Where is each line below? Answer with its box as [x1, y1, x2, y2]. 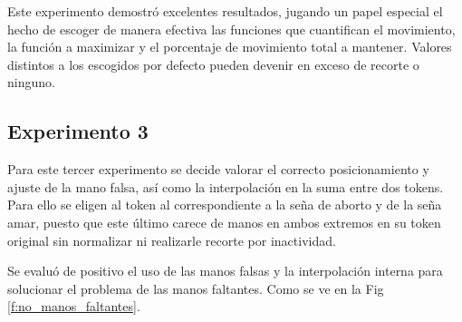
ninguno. [7, 73, 55, 92]
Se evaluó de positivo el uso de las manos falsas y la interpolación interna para [7, 261, 443, 280]
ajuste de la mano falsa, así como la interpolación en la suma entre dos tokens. [7, 177, 444, 196]
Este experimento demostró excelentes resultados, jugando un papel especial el [7, 2, 443, 20]
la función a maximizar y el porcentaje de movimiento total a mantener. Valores [7, 37, 452, 56]
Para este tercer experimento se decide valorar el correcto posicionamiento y [7, 160, 429, 179]
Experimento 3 [7, 117, 149, 145]
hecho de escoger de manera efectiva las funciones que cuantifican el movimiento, [7, 19, 456, 38]
